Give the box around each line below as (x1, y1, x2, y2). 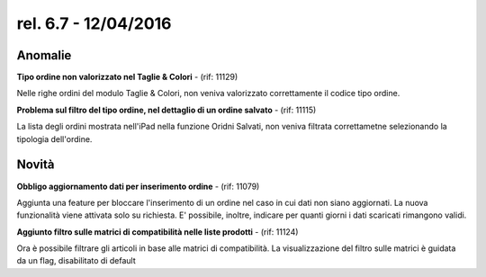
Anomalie (16, 48, 72, 63)
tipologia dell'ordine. (16, 133, 93, 144)
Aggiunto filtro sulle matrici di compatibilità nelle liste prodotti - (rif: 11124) (16, 226, 299, 237)
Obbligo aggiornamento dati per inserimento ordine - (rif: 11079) (16, 181, 260, 192)
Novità (16, 157, 55, 173)
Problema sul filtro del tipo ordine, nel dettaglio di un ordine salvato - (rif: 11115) (16, 104, 317, 115)
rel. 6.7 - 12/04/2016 (16, 13, 172, 33)
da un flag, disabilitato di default (16, 255, 137, 266)
